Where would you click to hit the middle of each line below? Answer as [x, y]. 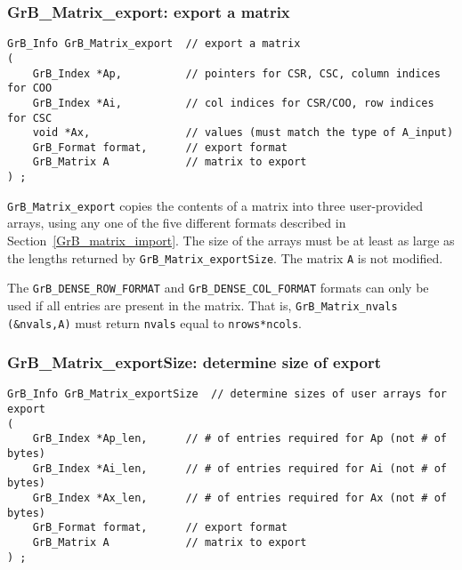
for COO [30, 88]
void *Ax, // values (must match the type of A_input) [243, 133]
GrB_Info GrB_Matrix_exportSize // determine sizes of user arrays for [227, 394]
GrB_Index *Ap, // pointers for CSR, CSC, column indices [236, 73]
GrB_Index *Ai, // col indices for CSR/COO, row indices [233, 103]
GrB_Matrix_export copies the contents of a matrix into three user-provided [215, 205]
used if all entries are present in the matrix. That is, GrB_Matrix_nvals [203, 305]
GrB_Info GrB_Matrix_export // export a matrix [154, 44]
